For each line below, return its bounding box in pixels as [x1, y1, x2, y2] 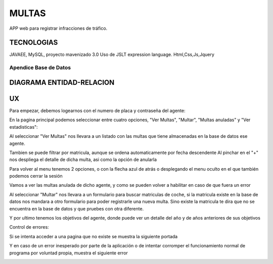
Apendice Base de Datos [9, 64, 71, 71]
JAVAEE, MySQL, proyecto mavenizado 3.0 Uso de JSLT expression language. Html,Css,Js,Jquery [9, 51, 215, 58]
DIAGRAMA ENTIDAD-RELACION [9, 78, 115, 87]
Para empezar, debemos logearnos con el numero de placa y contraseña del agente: [9, 108, 186, 114]
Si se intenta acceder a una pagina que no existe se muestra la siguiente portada [9, 233, 178, 239]
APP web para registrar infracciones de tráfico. [9, 25, 108, 31]
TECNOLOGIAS [9, 38, 58, 47]
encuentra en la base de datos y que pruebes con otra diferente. [9, 205, 144, 212]
